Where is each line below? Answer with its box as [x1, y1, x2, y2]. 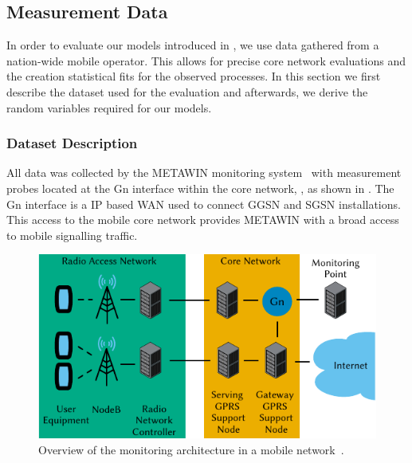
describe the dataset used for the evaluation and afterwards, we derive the [6, 83, 368, 100]
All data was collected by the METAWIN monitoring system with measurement [6, 164, 402, 181]
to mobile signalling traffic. [6, 226, 138, 243]
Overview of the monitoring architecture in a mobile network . [38, 441, 344, 457]
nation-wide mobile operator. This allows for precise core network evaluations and [6, 52, 406, 69]
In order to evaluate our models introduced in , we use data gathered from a [6, 37, 379, 53]
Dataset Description [6, 133, 138, 153]
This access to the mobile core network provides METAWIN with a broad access [6, 211, 399, 228]
